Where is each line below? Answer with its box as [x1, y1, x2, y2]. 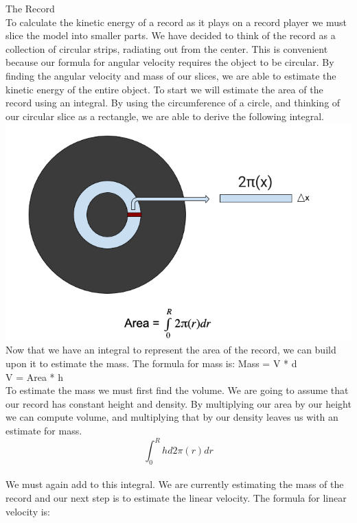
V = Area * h [5, 369, 64, 384]
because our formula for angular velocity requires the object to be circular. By [5, 55, 334, 69]
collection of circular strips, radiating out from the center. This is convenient [5, 41, 328, 56]
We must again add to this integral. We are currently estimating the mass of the [5, 477, 344, 491]
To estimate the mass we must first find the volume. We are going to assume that [5, 383, 349, 397]
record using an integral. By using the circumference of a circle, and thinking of [5, 95, 341, 110]
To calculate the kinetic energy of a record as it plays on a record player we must [5, 14, 347, 29]
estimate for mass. [5, 423, 82, 437]
